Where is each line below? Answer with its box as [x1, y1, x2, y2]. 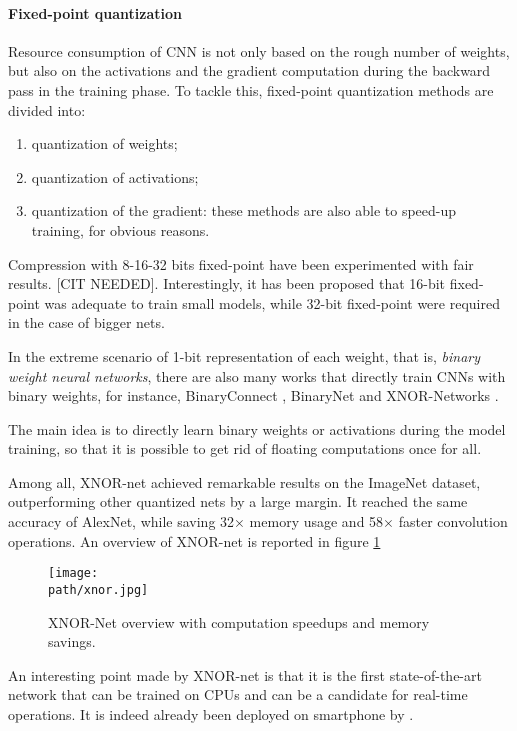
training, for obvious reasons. [31, 219, 210, 240]
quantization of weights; [31, 133, 178, 154]
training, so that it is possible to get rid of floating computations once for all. [8, 438, 482, 459]
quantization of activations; [31, 166, 199, 187]
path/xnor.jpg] [48, 582, 149, 597]
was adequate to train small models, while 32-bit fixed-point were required [44, 292, 500, 313]
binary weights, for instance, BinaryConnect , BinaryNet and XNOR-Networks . [8, 385, 499, 406]
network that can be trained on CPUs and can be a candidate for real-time [8, 684, 468, 705]
